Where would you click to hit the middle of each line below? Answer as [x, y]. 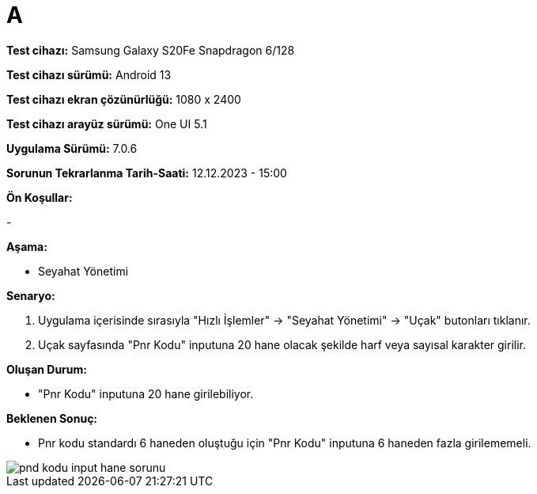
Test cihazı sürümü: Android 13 [89, 74]
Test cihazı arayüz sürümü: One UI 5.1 [107, 123]
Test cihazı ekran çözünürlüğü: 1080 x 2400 [124, 99]
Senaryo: [31, 295]
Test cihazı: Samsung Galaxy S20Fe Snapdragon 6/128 [151, 50]
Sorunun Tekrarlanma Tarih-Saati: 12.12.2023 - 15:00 [147, 173]
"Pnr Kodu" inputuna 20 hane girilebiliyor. [146, 393]
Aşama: [27, 246]
